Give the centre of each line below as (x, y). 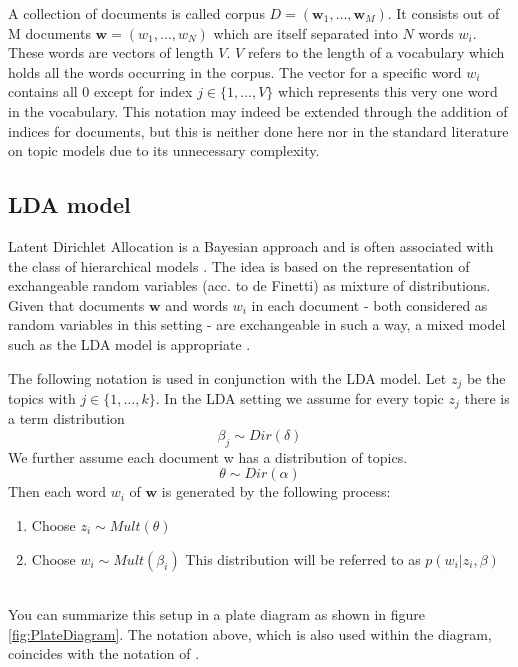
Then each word (57, 491)
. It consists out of (443, 13)
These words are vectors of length (111, 52)
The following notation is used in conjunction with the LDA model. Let (227, 377)
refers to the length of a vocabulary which (376, 52)
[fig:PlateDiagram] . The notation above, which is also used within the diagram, (250, 633)
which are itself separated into (305, 32)
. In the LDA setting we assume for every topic (299, 397)
